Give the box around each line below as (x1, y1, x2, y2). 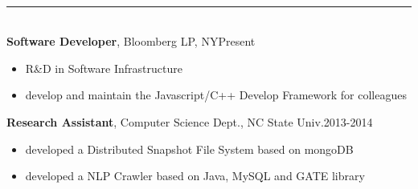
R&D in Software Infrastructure (25, 59, 182, 76)
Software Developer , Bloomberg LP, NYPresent (6, 33, 256, 50)
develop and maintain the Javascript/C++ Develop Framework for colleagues (25, 86, 407, 103)
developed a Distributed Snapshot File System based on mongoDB (25, 140, 354, 157)
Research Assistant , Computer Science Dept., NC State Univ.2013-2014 (6, 113, 373, 130)
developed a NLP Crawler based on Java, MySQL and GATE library (25, 167, 365, 184)
